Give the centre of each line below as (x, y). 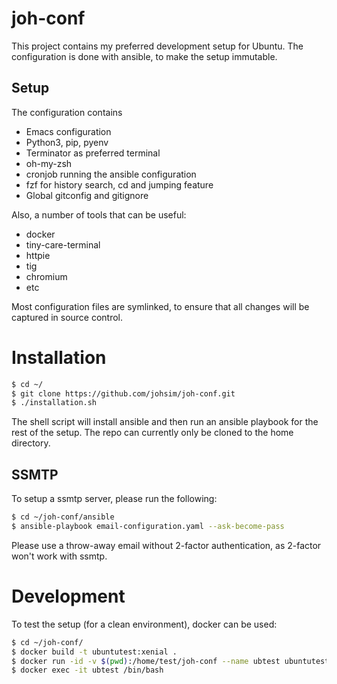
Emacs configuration (68, 131)
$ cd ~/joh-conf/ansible (63, 517)
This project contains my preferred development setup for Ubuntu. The (157, 46)
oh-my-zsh (49, 163)
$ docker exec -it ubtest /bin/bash (87, 670)
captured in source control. (67, 317)
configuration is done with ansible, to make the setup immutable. (144, 56)
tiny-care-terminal (63, 244)
